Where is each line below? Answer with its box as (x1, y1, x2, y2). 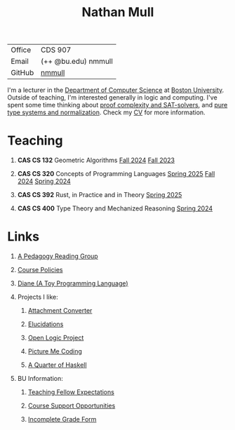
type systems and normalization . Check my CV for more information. (7, 108, 206, 116)
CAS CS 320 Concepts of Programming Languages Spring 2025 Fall (17, 170, 215, 178)
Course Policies (17, 266, 63, 274)
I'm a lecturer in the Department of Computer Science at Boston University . (7, 86, 224, 95)
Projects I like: (17, 293, 58, 302)
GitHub (11, 68, 34, 78)
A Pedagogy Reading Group (17, 252, 98, 260)
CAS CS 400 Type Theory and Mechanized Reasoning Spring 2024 (17, 204, 213, 213)
